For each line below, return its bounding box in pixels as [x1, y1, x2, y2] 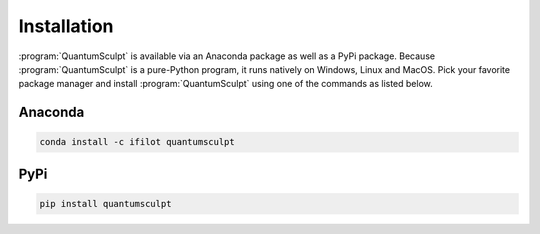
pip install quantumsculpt [39, 198, 172, 209]
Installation [18, 15, 114, 37]
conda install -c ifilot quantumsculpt [39, 136, 235, 148]
